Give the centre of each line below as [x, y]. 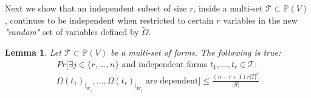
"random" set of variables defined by [72, 32]
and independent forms [165, 64]
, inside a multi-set [228, 8]
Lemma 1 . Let [33, 52]
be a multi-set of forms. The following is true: [196, 52]
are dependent [172, 81]
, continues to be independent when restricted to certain [109, 20]
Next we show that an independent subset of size [96, 8]
